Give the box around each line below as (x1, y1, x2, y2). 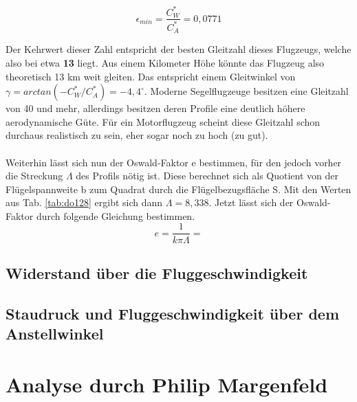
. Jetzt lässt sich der (208, 195, 294, 210)
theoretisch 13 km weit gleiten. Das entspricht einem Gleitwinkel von (6, 69, 296, 83)
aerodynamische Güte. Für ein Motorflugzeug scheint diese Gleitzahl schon (6, 114, 321, 129)
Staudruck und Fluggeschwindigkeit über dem (6, 302, 339, 324)
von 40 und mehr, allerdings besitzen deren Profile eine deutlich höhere (6, 101, 305, 115)
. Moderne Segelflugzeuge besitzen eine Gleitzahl (144, 84, 349, 98)
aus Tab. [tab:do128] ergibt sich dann (6, 195, 163, 210)
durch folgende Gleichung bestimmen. (36, 208, 195, 223)
